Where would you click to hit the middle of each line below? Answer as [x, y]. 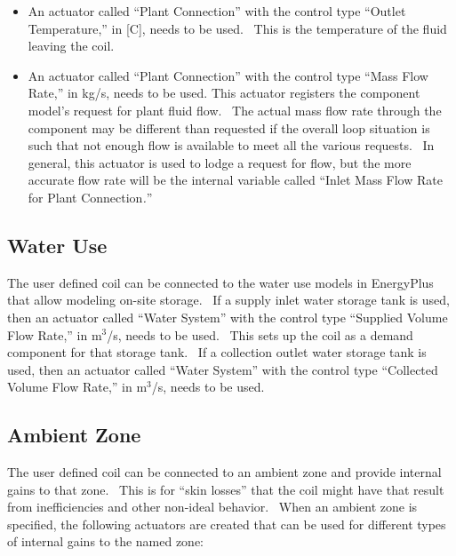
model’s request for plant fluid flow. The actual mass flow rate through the [235, 110]
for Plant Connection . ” [90, 197]
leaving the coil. [71, 46]
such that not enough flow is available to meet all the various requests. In [231, 145]
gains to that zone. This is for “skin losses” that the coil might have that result [226, 489]
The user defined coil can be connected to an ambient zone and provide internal [224, 472]
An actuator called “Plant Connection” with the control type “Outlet [217, 11]
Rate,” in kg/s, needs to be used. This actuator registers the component [224, 93]
